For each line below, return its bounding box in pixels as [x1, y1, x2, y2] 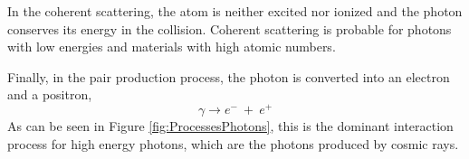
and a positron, [7, 85, 92, 104]
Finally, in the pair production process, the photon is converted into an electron [7, 67, 450, 86]
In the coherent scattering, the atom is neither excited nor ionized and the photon [7, 2, 463, 20]
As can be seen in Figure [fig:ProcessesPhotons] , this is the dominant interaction [7, 117, 454, 136]
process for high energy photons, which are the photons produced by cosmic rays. [7, 134, 459, 153]
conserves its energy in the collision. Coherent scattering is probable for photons [7, 19, 452, 38]
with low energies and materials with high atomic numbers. [7, 37, 336, 56]
